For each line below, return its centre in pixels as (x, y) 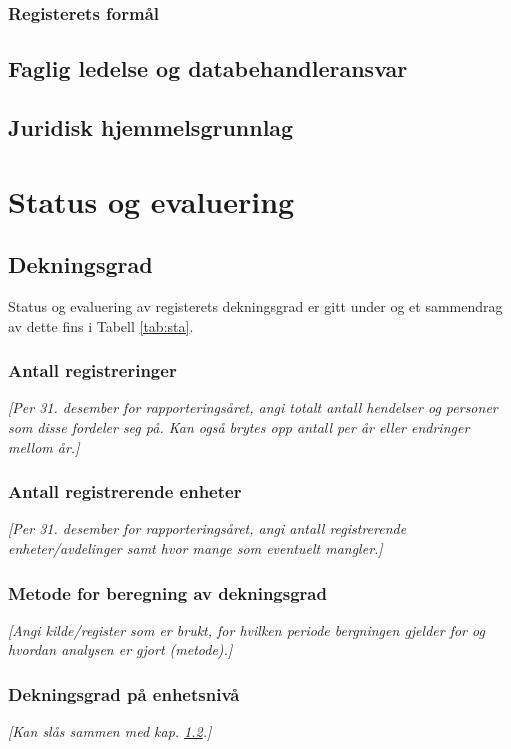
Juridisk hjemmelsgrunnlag (151, 127)
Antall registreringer (92, 370)
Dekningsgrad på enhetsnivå (124, 693)
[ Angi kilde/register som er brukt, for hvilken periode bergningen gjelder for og (246, 629)
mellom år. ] (44, 446)
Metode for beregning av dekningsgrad (167, 592)
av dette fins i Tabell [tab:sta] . (101, 325)
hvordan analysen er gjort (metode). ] (120, 649)
